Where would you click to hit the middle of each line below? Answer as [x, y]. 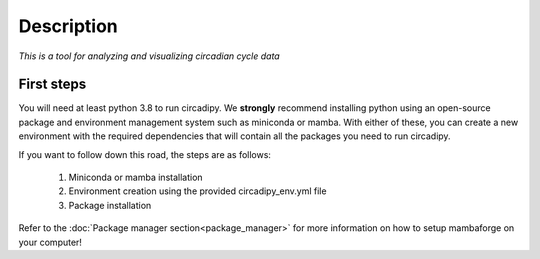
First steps [52, 84]
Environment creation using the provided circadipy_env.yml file [197, 191]
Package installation [110, 205]
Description [68, 26]
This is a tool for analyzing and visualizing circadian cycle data [149, 56]
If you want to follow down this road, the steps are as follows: [145, 154]
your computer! [50, 242]
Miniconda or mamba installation [136, 177]
